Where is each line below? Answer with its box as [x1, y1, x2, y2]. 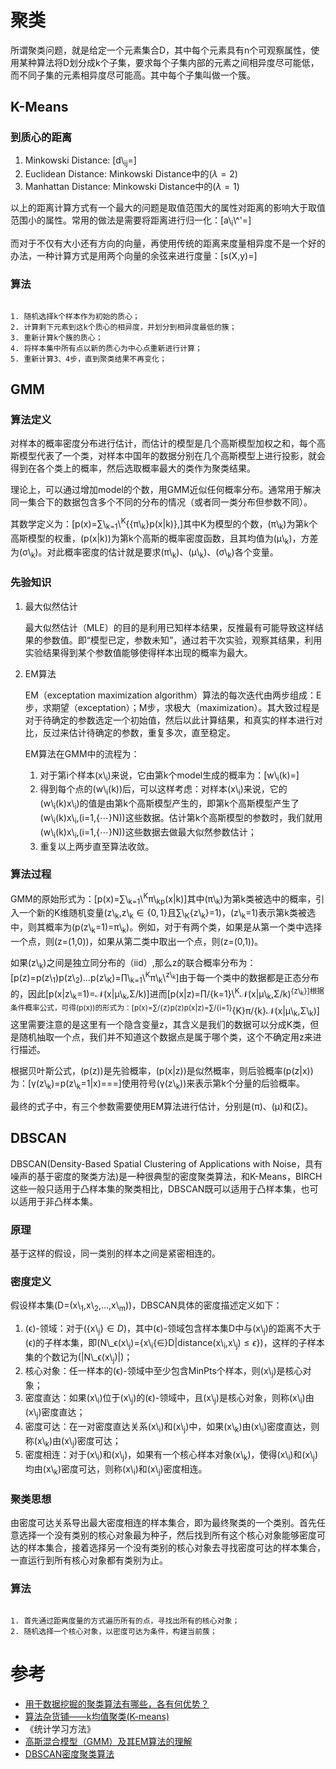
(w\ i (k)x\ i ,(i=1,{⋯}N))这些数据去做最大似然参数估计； [39, 826, 257, 840]
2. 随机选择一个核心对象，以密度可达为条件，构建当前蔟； [10, 1626, 218, 1636]
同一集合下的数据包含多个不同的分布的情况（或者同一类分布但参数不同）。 [10, 496, 313, 508]
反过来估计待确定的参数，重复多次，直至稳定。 [42, 726, 236, 738]
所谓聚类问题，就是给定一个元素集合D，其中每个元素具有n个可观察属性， [10, 44, 312, 56]
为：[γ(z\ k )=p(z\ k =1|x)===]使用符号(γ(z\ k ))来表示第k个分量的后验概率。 [10, 1077, 305, 1091]
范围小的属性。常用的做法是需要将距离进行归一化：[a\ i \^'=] [10, 214, 252, 229]
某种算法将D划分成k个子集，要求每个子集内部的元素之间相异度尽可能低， [18, 56, 320, 68]
